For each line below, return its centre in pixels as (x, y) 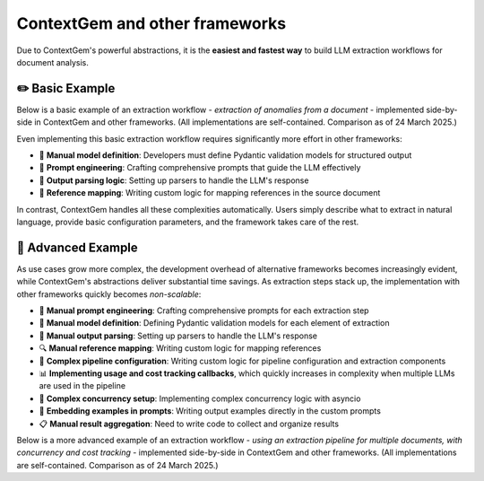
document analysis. (52, 62)
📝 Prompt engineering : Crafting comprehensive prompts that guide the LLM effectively (200, 168)
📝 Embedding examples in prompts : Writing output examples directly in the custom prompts (210, 411)
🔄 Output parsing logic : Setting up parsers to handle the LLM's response (174, 180)
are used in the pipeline (82, 386)
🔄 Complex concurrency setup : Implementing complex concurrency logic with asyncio (200, 398)
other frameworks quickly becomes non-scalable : (109, 294)
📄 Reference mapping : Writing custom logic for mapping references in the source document (210, 193)
